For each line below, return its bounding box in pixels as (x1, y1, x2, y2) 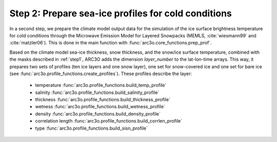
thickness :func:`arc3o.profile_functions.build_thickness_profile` (35, 97, 170, 103)
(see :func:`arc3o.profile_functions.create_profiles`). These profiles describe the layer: (9, 70, 192, 77)
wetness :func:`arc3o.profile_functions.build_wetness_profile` (35, 104, 165, 110)
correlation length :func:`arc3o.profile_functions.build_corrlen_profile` (35, 118, 182, 124)
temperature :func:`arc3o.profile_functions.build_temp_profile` (35, 82, 167, 88)
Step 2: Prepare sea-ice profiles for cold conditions (9, 8, 232, 19)
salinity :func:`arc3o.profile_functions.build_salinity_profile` (35, 89, 160, 96)
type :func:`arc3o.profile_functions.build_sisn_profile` (35, 125, 148, 131)
